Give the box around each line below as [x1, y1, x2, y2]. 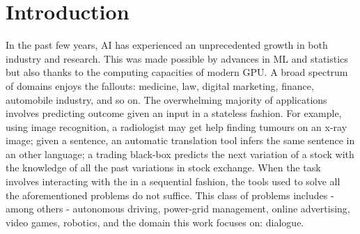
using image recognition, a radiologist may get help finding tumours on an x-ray [6, 119, 347, 134]
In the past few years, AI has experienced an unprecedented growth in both [6, 38, 328, 52]
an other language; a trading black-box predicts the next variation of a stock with [6, 146, 354, 161]
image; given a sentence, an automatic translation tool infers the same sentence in [6, 133, 355, 148]
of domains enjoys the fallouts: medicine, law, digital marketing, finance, [6, 78, 314, 93]
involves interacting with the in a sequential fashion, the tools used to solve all [6, 174, 341, 189]
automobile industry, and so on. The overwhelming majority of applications [6, 92, 327, 107]
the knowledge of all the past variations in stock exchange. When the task [6, 160, 321, 175]
